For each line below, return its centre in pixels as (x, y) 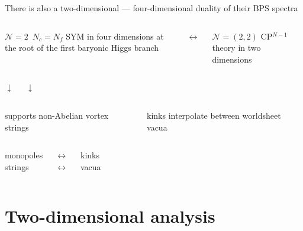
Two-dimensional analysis (110, 215)
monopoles (24, 155)
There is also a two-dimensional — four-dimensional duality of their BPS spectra (151, 8)
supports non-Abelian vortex (57, 115)
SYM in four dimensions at (115, 36)
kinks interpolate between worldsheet (214, 115)
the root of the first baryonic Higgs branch (82, 48)
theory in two (236, 48)
